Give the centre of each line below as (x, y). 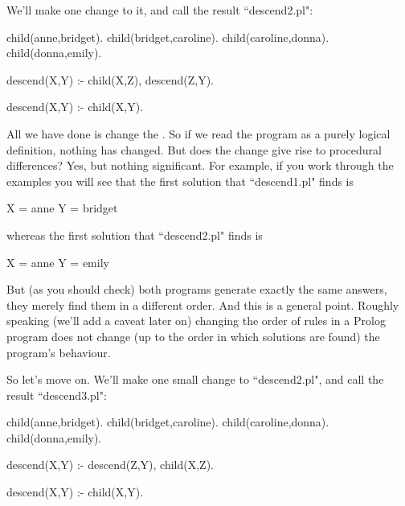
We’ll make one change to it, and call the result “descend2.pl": (160, 10)
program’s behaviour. (59, 352)
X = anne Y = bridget (62, 208)
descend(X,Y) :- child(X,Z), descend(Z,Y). (110, 79)
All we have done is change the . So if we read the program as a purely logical (198, 133)
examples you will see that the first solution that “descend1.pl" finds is (180, 181)
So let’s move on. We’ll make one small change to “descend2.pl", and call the (195, 379)
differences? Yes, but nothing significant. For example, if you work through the (200, 165)
